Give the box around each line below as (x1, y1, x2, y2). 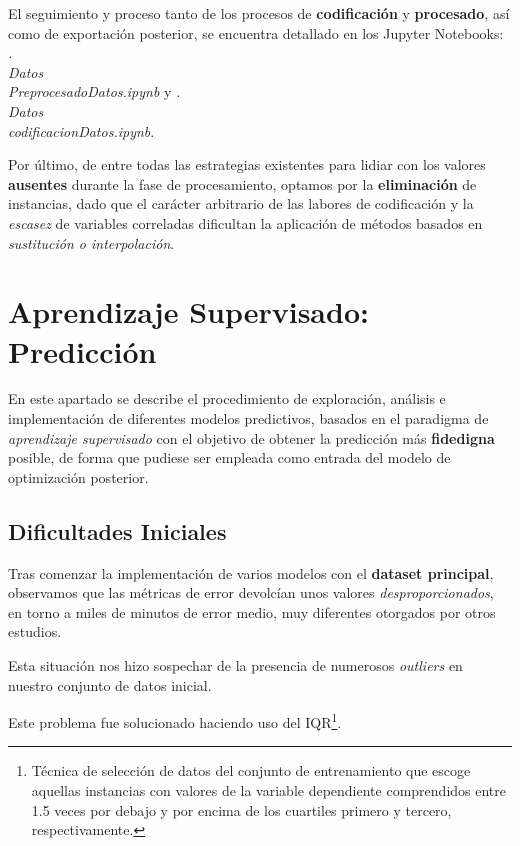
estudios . (8, 621, 62, 642)
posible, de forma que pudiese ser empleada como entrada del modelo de (8, 447, 451, 468)
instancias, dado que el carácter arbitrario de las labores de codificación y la (8, 193, 474, 214)
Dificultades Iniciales (8, 515, 227, 546)
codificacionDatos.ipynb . (8, 120, 155, 141)
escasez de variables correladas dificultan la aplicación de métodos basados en (8, 212, 483, 233)
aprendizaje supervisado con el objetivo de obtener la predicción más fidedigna (8, 427, 495, 448)
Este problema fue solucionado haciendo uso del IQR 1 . (8, 709, 342, 732)
